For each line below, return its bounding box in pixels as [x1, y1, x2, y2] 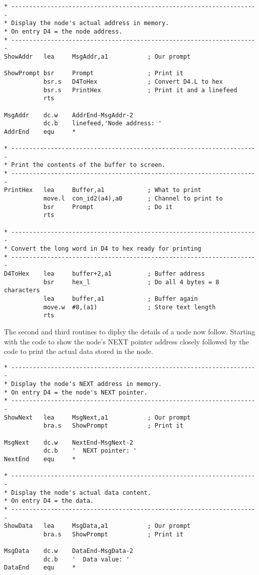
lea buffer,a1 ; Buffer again [43, 295, 198, 302]
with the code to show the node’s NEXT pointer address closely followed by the [4, 336, 249, 346]
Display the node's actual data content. [11, 489, 151, 496]
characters [4, 287, 40, 294]
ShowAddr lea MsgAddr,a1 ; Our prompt [4, 53, 191, 60]
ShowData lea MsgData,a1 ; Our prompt [4, 522, 191, 530]
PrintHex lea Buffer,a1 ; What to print [4, 186, 201, 194]
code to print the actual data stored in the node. [4, 346, 153, 356]
